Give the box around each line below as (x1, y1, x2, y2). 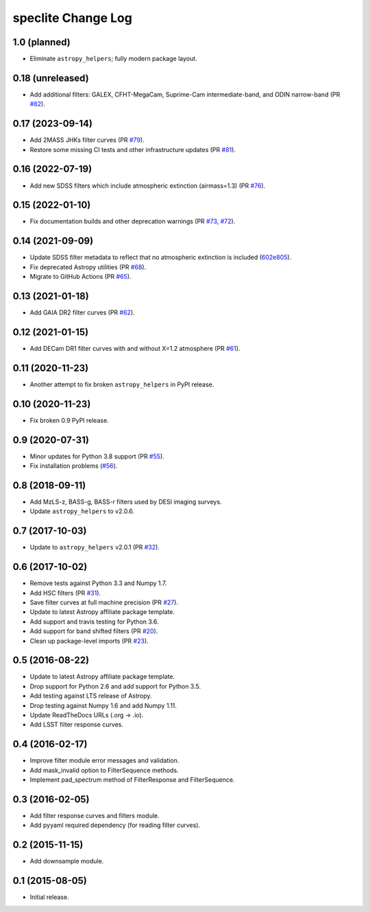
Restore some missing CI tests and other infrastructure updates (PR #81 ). (29, 145, 236, 153)
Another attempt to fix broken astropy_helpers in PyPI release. (29, 380, 214, 389)
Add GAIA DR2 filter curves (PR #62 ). (29, 308, 135, 317)
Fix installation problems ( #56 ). (29, 462, 118, 470)
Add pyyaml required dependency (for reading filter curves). (29, 821, 201, 829)
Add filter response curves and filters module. (29, 811, 160, 819)
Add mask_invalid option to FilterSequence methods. (29, 766, 179, 774)
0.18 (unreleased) (12, 72, 89, 84)
